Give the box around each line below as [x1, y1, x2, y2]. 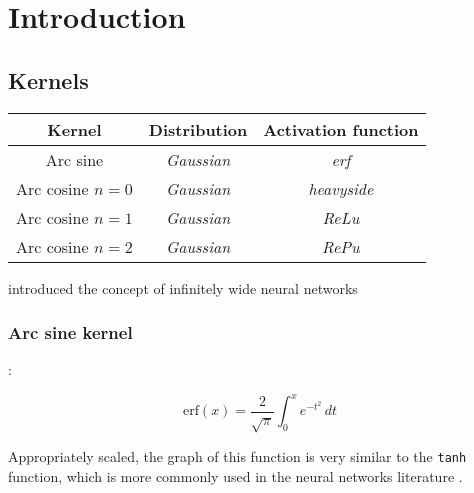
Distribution [148, 117, 248, 141]
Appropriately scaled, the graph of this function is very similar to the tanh [8, 445, 467, 466]
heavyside [308, 176, 374, 200]
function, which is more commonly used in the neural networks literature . [8, 465, 463, 486]
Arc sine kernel [8, 320, 133, 345]
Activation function [263, 117, 419, 141]
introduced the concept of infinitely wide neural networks [8, 277, 358, 298]
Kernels [8, 64, 89, 95]
